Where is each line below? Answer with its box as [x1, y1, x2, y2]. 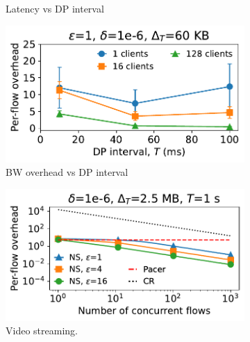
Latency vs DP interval [6, 1, 104, 15]
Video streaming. [6, 323, 78, 338]
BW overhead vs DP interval [6, 165, 128, 179]
